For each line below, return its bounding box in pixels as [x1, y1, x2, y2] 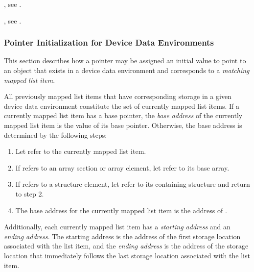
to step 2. [15, 188, 44, 198]
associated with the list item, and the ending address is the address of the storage [4, 241, 249, 251]
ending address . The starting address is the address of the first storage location [4, 231, 241, 241]
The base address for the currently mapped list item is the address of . [15, 205, 227, 215]
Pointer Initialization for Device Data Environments [4, 36, 214, 49]
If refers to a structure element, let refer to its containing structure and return [15, 179, 250, 189]
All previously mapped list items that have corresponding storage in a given [4, 91, 231, 101]
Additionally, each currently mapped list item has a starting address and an [4, 222, 231, 232]
